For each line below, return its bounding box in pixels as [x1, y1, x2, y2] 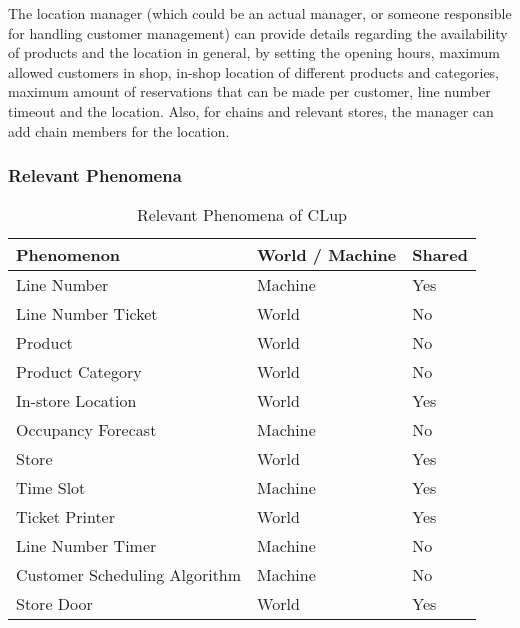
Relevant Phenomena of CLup [136, 203, 347, 227]
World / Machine [257, 243, 397, 267]
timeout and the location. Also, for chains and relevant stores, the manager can [8, 100, 494, 121]
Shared [412, 243, 468, 267]
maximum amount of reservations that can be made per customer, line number [8, 81, 491, 102]
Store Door [16, 592, 93, 616]
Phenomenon [16, 243, 121, 267]
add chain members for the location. [8, 120, 230, 141]
